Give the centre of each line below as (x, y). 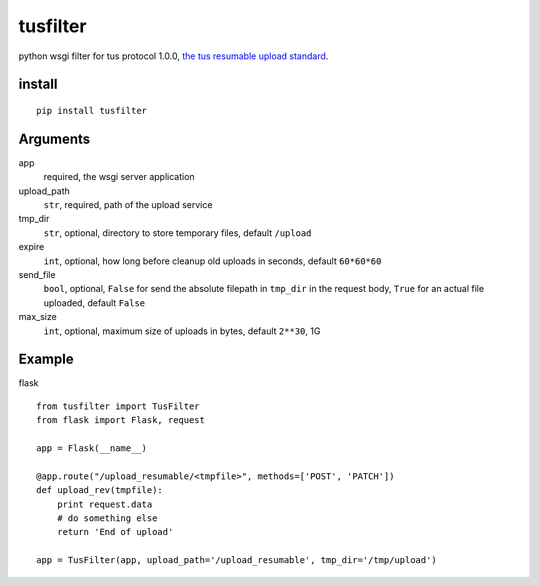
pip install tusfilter (92, 110)
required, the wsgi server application (119, 177)
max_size (37, 317)
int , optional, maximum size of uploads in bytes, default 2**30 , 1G (182, 331)
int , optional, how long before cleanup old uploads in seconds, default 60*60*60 (212, 261)
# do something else (107, 518)
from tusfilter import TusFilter (118, 406)
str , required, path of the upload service (128, 205)
